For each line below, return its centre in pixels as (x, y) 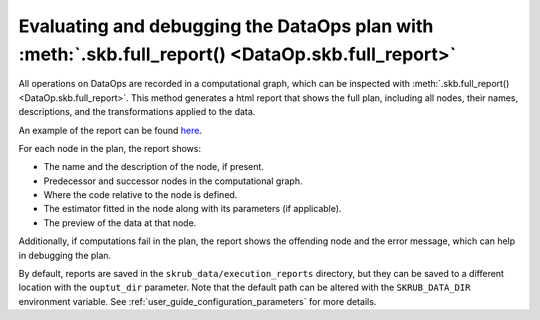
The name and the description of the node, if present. (154, 167)
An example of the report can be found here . (110, 130)
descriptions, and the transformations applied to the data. (137, 112)
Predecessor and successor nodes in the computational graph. (173, 181)
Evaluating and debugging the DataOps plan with (226, 26)
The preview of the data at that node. (120, 222)
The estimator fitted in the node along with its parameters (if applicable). (192, 209)
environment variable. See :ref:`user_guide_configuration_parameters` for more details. (197, 301)
